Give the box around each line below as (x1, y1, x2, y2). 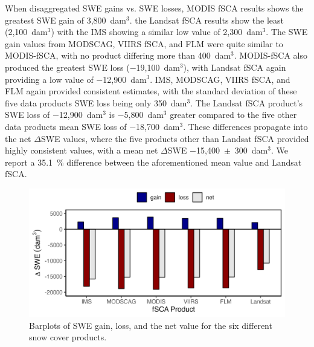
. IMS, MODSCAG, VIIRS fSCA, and (150, 73, 290, 85)
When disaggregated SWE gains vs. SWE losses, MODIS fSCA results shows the (5, 2, 304, 14)
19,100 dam (136, 60, 180, 73)
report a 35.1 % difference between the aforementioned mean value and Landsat (5, 155, 302, 168)
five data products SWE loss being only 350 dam (5, 96, 187, 109)
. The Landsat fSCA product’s (190, 96, 303, 109)
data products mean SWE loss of (5, 120, 127, 132)
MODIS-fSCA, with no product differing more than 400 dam (5, 49, 231, 62)
